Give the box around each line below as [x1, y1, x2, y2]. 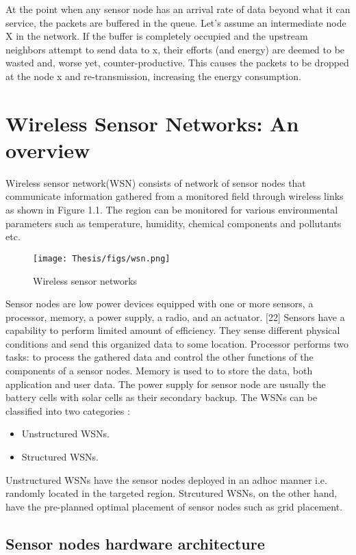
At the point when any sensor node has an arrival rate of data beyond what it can [5, 2, 351, 16]
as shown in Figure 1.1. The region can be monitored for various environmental [5, 203, 338, 217]
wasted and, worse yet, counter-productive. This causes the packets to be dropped [5, 55, 349, 70]
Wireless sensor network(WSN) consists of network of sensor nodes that [5, 175, 306, 190]
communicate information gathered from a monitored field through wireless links [5, 189, 344, 203]
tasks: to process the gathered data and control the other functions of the [5, 350, 314, 364]
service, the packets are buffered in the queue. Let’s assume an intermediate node [5, 15, 346, 29]
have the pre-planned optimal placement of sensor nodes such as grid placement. [5, 499, 343, 513]
